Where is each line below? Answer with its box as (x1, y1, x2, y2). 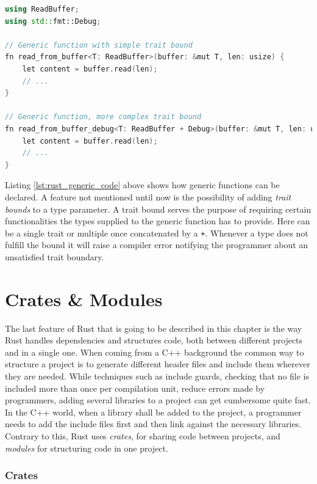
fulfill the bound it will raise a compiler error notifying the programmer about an (5, 238, 308, 251)
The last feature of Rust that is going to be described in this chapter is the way (5, 321, 302, 334)
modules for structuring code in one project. (5, 441, 168, 454)
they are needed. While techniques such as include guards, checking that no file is (5, 370, 309, 383)
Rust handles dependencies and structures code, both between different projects (5, 334, 303, 346)
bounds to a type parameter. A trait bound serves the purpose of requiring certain (5, 202, 312, 215)
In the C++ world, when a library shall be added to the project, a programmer (5, 405, 302, 418)
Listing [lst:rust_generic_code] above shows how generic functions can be (5, 178, 280, 191)
